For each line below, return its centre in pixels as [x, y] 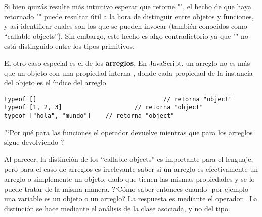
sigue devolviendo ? [34, 142]
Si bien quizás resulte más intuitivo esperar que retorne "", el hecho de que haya [128, 6]
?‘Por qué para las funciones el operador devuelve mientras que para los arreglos [128, 132]
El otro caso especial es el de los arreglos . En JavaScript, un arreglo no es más [127, 62]
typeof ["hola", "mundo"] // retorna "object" [89, 116]
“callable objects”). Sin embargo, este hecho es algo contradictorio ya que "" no [126, 36]
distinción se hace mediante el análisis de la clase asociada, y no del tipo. [117, 208]
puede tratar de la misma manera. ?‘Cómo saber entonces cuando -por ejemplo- [127, 188]
